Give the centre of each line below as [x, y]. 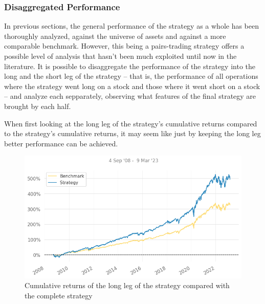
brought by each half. [38, 106]
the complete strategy [59, 295]
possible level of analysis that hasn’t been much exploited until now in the [120, 56]
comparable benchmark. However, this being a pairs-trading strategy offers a [124, 46]
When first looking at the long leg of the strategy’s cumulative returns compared [131, 123]
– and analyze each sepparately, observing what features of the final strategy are [130, 96]
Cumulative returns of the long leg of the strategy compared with [127, 285]
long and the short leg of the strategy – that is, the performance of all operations [131, 76]
